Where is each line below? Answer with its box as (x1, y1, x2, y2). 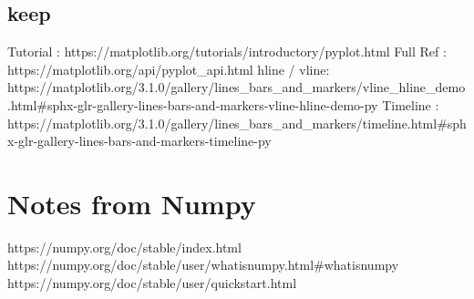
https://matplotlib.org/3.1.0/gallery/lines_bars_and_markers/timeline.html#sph (7, 113, 467, 132)
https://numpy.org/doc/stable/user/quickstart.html (7, 273, 297, 293)
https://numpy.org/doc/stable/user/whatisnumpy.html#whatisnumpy (7, 255, 399, 274)
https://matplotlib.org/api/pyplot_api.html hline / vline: (7, 59, 330, 78)
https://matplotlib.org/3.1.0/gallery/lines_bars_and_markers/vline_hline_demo (7, 77, 466, 97)
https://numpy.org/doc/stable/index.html (7, 237, 242, 256)
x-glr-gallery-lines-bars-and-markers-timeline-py (7, 131, 272, 150)
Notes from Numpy (7, 184, 256, 222)
